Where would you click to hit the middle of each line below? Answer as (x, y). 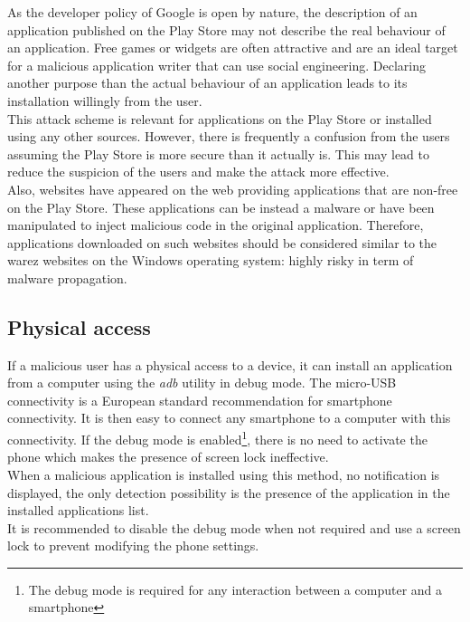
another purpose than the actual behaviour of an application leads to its (207, 83)
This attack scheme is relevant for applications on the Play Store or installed (220, 118)
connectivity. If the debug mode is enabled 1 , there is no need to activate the (217, 438)
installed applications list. (78, 510)
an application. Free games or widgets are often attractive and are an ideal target (233, 48)
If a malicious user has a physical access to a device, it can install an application (230, 364)
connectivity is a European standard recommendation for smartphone (200, 400)
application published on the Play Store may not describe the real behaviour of (226, 29)
